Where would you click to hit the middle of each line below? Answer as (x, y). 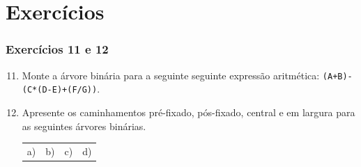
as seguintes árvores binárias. (84, 126)
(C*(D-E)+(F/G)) (60, 90)
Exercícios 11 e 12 (57, 49)
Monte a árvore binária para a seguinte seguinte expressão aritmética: (171, 75)
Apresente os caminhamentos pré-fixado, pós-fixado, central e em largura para (189, 112)
